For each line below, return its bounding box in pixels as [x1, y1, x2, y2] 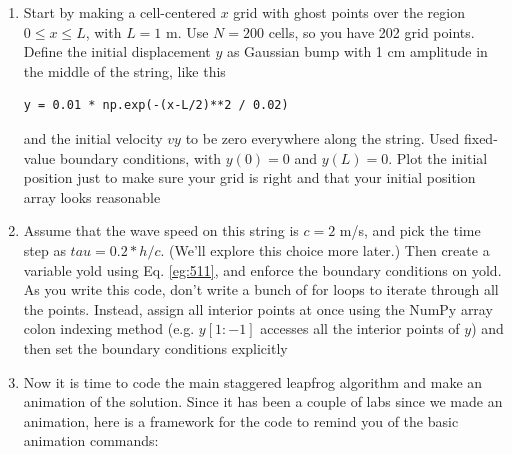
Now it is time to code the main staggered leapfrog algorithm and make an [23, 371, 483, 392]
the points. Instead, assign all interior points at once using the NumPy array [23, 298, 493, 319]
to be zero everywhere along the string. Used [185, 127, 460, 148]
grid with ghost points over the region [233, 2, 465, 22]
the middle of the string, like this [23, 60, 226, 81]
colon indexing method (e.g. [23, 318, 195, 339]
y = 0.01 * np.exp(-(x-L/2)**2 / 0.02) [23, 98, 289, 113]
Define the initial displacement [23, 41, 211, 62]
